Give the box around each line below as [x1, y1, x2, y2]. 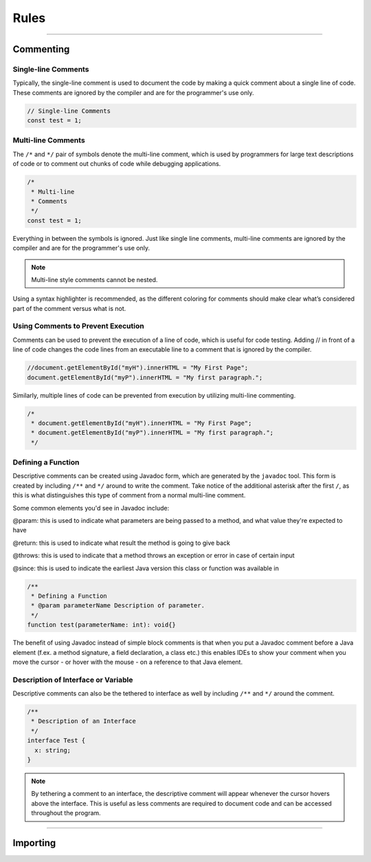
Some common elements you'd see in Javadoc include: [12, 504, 170, 512]
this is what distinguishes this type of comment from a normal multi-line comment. [12, 491, 246, 499]
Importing [12, 837, 56, 849]
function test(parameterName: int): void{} [27, 621, 177, 629]
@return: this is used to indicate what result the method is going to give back [12, 539, 230, 547]
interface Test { [27, 737, 86, 744]
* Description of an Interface [31, 718, 137, 725]
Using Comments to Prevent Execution [12, 321, 144, 331]
